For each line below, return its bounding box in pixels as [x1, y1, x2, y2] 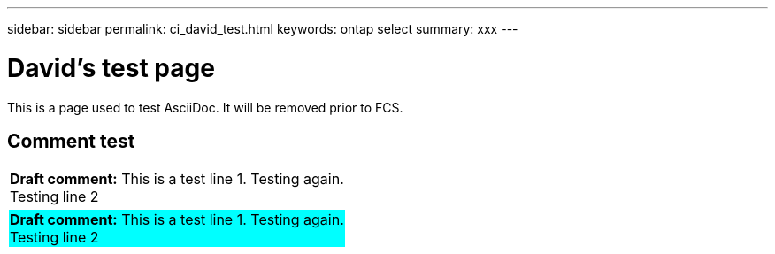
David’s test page [7, 52, 215, 83]
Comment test [7, 129, 135, 152]
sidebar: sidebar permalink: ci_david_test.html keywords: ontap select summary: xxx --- [7, 21, 518, 36]
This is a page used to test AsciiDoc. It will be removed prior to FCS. [7, 99, 403, 115]
